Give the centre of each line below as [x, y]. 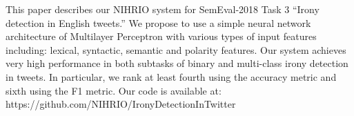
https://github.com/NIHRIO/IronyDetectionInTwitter [121, 104]
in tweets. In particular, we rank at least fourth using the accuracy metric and [171, 76]
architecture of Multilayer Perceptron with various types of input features [161, 36]
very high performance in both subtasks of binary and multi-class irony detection [177, 63]
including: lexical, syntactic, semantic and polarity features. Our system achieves [176, 49]
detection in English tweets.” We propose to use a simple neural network [158, 22]
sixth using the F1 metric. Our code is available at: [114, 90]
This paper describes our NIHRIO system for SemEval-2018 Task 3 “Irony [163, 9]
